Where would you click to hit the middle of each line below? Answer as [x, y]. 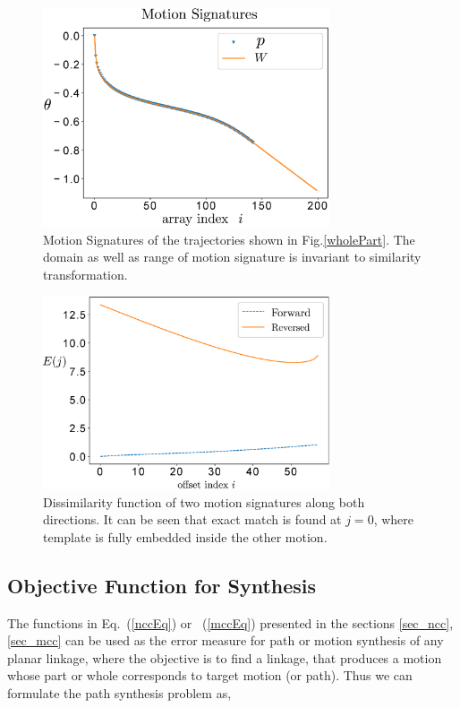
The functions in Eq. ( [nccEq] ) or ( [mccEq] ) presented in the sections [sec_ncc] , [230, 622]
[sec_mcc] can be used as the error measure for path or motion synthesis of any [226, 640]
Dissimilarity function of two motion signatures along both [204, 501]
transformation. [85, 274]
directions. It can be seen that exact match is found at [192, 519]
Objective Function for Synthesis [162, 585]
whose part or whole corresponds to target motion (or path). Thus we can [210, 675]
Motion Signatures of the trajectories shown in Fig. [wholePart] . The [229, 239]
